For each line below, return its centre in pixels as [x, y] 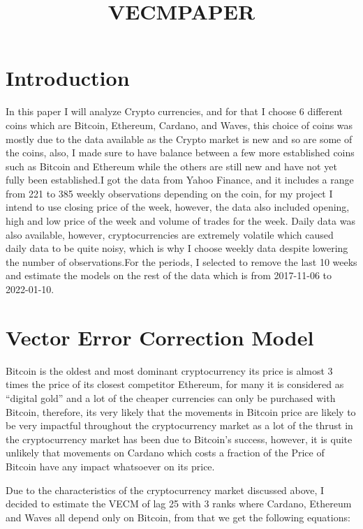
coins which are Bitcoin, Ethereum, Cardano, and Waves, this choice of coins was [179, 125]
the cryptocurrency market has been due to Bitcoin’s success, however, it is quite [179, 439]
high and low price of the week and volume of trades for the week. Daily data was [180, 221]
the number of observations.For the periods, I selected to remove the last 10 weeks [181, 261]
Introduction [68, 78]
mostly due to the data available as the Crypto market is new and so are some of [179, 139]
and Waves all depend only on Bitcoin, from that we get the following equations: [178, 517]
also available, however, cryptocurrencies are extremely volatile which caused [170, 234]
